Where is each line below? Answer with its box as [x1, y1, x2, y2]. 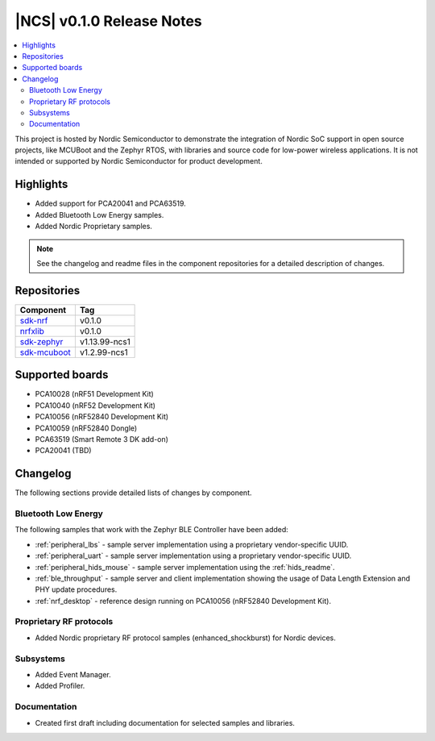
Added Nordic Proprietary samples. [35, 222, 153, 231]
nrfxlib [19, 325, 44, 336]
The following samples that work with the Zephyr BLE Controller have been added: [14, 525, 289, 535]
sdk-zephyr [19, 335, 64, 347]
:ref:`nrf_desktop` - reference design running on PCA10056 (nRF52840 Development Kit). [35, 596, 332, 606]
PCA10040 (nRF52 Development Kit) [35, 400, 156, 410]
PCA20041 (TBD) [35, 446, 92, 456]
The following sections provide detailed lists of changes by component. [14, 488, 253, 497]
